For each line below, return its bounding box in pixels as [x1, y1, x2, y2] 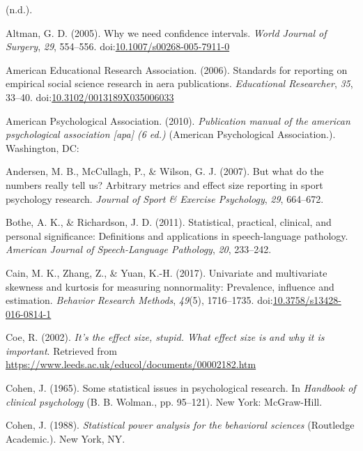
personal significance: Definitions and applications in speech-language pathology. [6, 228, 348, 243]
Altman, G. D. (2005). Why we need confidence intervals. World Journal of [6, 25, 327, 40]
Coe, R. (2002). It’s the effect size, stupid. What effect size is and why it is [6, 330, 325, 344]
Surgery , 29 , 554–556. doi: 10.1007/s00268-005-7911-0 [6, 39, 230, 54]
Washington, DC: [6, 140, 79, 155]
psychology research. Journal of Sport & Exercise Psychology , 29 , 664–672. [6, 191, 324, 206]
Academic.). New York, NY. [6, 431, 125, 445]
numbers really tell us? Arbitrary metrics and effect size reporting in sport [6, 177, 323, 192]
